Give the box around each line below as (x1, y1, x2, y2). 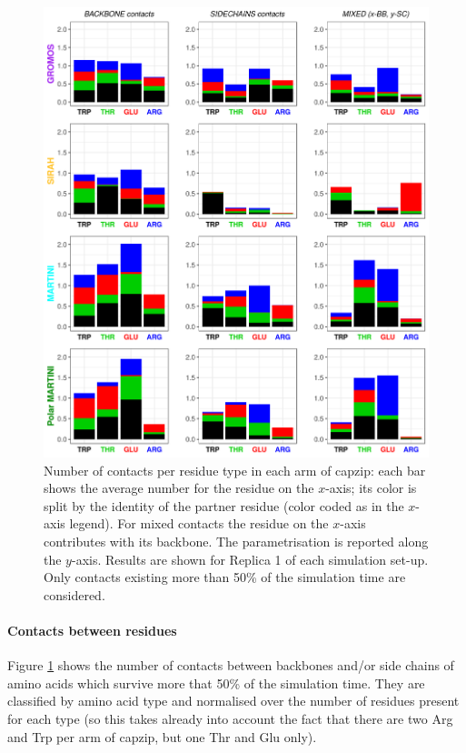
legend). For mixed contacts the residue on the (69, 514, 329, 533)
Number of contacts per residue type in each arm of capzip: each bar (44, 460, 426, 479)
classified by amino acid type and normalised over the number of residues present (7, 691, 460, 710)
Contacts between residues (7, 621, 177, 639)
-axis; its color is (325, 478, 417, 497)
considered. (44, 585, 105, 604)
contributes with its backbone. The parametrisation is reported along (44, 532, 429, 551)
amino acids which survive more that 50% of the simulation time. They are (7, 673, 425, 692)
